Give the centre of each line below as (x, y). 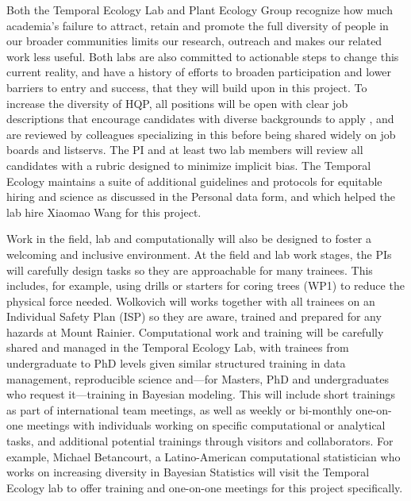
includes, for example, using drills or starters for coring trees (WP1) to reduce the (205, 285)
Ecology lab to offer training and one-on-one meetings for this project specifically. (205, 487)
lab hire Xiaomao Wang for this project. (104, 212)
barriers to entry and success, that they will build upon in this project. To (187, 87)
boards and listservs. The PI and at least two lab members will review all (185, 150)
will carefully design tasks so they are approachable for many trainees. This (190, 270)
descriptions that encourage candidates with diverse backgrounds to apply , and (200, 119)
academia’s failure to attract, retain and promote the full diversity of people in (198, 25)
